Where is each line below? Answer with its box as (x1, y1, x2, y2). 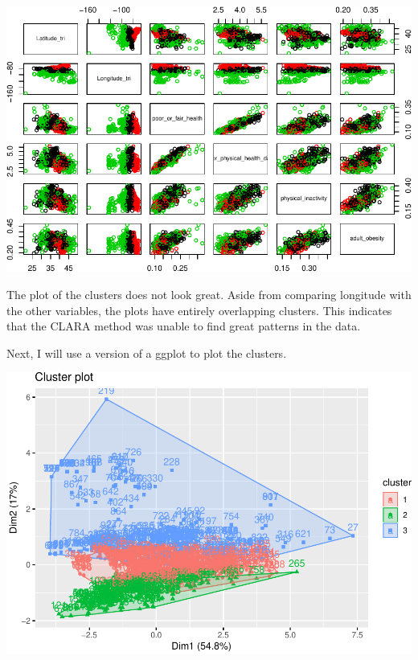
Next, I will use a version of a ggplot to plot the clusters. (6, 344, 287, 361)
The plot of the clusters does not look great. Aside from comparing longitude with (6, 286, 412, 302)
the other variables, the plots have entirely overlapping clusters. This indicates (6, 301, 392, 318)
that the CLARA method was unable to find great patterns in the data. (6, 318, 361, 334)
